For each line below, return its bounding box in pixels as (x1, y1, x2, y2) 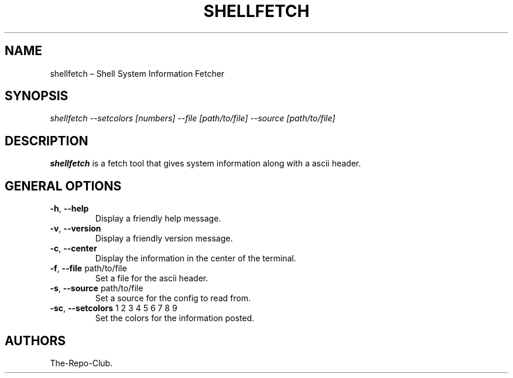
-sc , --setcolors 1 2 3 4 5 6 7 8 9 (50, 303, 177, 314)
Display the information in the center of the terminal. (95, 253, 296, 264)
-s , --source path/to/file (50, 283, 143, 294)
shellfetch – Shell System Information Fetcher (50, 68, 225, 79)
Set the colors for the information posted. (95, 313, 255, 323)
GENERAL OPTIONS (5, 178, 122, 193)
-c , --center (50, 243, 97, 254)
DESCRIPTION (5, 133, 88, 148)
